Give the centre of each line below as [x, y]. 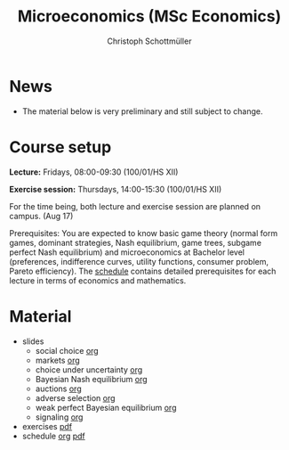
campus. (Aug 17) [41, 216]
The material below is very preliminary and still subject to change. [142, 111]
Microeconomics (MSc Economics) [149, 16]
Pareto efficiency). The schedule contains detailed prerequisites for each [143, 271]
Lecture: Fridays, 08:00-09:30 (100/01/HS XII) [94, 172]
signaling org [59, 417]
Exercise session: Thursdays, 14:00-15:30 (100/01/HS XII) [116, 189]
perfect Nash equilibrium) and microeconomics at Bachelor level [127, 252]
